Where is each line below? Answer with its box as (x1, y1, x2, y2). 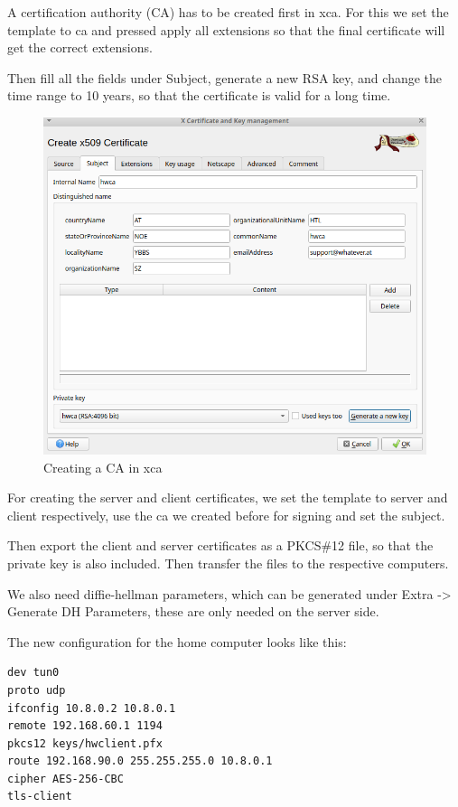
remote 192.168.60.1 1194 (7, 719, 163, 733)
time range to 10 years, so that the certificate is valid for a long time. (7, 86, 391, 105)
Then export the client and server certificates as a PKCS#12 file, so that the (7, 536, 434, 555)
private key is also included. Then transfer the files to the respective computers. (7, 553, 449, 572)
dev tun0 (7, 666, 60, 680)
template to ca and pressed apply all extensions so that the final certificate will (7, 20, 445, 39)
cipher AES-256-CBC (7, 772, 124, 785)
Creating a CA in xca (43, 457, 163, 476)
